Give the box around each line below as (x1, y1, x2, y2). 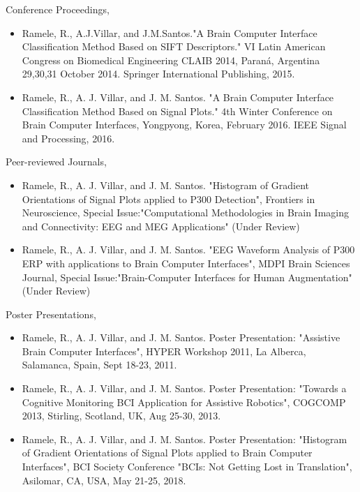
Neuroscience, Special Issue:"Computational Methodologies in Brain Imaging (22, 205, 350, 220)
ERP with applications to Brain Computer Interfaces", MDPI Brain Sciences (22, 255, 350, 270)
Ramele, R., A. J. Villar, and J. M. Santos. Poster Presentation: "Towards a (22, 381, 347, 396)
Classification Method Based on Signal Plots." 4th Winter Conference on (22, 103, 333, 118)
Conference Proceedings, (6, 2, 110, 16)
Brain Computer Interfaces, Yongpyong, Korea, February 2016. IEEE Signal (22, 117, 347, 132)
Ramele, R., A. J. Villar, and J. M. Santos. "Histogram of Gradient (22, 177, 310, 192)
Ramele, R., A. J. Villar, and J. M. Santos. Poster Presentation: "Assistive (22, 330, 340, 345)
